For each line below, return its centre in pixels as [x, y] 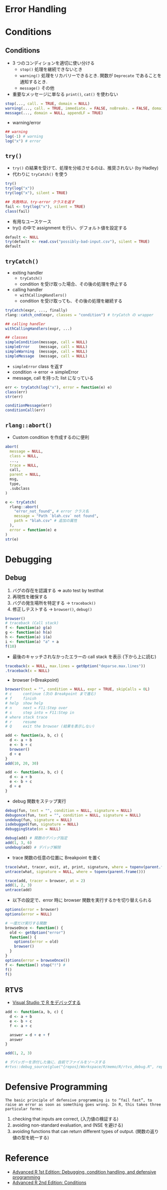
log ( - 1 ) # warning [24, 136]
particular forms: [24, 1109]
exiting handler [28, 273]
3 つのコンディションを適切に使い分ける [53, 63]
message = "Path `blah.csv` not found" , [56, 516]
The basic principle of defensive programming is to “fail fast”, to [79, 1100]
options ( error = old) [36, 942]
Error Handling [36, 9]
